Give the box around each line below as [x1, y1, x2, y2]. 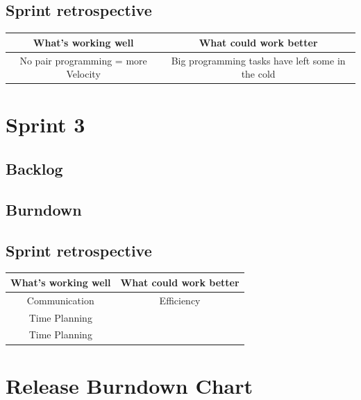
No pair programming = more [19, 53, 147, 67]
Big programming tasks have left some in [171, 53, 346, 67]
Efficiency [159, 293, 201, 307]
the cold [241, 67, 276, 81]
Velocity [66, 67, 101, 81]
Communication [26, 293, 94, 307]
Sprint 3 [6, 110, 85, 139]
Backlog [6, 158, 63, 179]
